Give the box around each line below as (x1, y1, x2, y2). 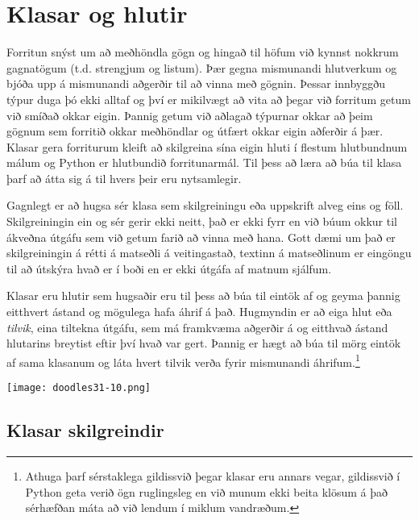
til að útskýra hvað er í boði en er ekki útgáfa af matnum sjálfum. (6, 260, 332, 277)
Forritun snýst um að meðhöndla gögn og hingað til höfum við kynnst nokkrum (6, 44, 399, 60)
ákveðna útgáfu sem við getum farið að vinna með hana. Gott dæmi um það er (6, 228, 396, 245)
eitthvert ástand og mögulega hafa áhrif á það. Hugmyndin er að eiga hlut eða (6, 303, 392, 320)
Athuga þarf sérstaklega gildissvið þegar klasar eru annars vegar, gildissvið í (25, 467, 400, 484)
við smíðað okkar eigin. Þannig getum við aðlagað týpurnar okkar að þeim (6, 106, 373, 123)
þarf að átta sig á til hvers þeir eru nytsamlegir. (6, 169, 242, 186)
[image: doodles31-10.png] (6, 382, 151, 394)
